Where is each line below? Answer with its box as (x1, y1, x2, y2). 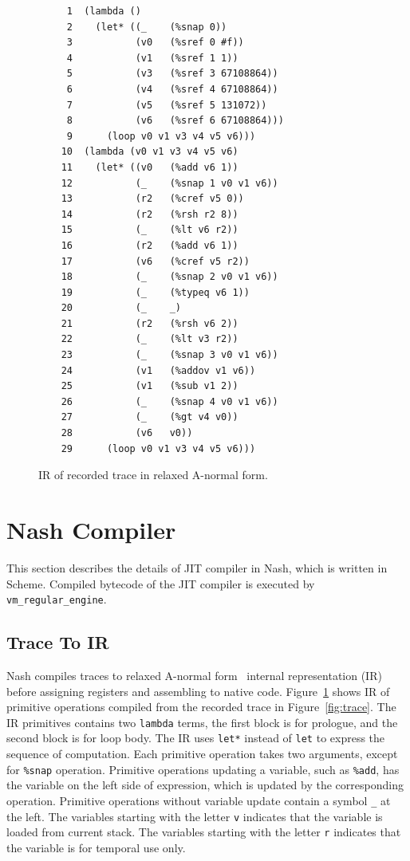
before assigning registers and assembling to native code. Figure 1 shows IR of (6, 682, 390, 699)
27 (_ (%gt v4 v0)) (61, 411, 239, 423)
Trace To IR (6, 630, 109, 655)
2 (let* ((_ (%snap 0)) (66, 21, 227, 33)
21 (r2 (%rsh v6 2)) (61, 317, 239, 329)
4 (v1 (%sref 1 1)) (66, 52, 239, 64)
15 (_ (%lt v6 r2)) (61, 224, 239, 236)
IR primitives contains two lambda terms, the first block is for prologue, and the (6, 714, 398, 730)
